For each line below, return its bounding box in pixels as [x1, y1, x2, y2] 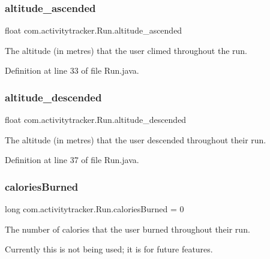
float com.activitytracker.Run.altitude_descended [5, 113, 187, 126]
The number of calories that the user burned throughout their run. [5, 222, 250, 235]
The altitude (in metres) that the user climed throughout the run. [5, 44, 247, 56]
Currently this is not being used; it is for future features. [5, 243, 213, 255]
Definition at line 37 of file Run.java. [5, 153, 139, 166]
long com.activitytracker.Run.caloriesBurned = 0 [5, 203, 184, 215]
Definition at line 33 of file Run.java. [5, 64, 139, 77]
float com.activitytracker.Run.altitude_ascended [5, 24, 182, 37]
